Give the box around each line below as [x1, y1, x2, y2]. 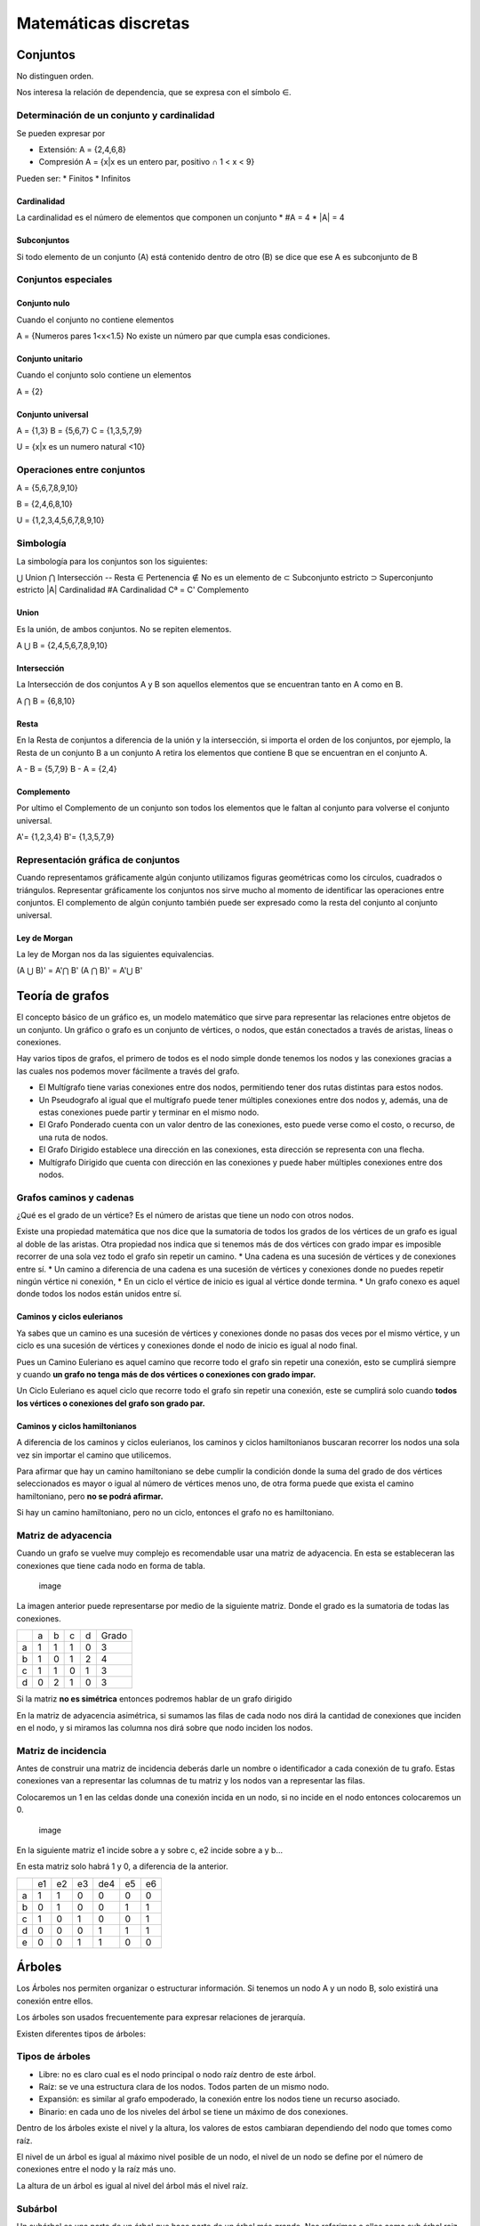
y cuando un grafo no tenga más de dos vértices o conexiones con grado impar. [16, 1369, 316, 1379]
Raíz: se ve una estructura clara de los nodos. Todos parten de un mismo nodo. [38, 2082, 330, 2092]
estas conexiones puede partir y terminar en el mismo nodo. [38, 1107, 260, 1117]
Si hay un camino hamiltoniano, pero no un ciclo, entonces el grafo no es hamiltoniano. [16, 1507, 335, 1518]
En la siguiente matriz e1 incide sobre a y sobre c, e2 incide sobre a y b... [16, 1845, 284, 1856]
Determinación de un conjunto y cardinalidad [16, 110, 215, 122]
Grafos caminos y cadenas [16, 1191, 135, 1204]
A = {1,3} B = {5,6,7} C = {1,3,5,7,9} [16, 426, 142, 436]
